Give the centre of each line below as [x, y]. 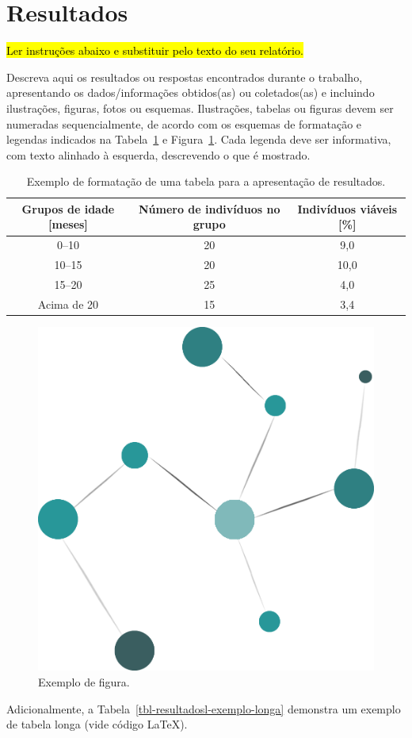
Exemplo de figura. [84, 681]
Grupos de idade [68, 208]
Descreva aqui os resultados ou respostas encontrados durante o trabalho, [185, 77]
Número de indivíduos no [209, 208]
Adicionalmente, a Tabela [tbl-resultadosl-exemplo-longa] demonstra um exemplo [204, 708]
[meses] [68, 224]
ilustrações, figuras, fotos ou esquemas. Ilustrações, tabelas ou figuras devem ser [200, 108]
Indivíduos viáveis [347, 208]
